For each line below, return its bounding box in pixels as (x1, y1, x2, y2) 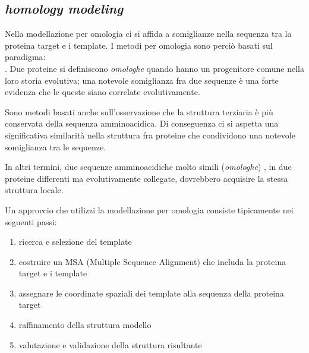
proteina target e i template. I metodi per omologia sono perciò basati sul (5, 39, 273, 51)
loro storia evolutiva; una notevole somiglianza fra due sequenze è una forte (5, 74, 279, 86)
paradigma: (5, 51, 46, 63)
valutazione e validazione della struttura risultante (18, 338, 202, 351)
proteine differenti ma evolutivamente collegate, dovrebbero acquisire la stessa (5, 172, 288, 184)
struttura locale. (5, 184, 64, 196)
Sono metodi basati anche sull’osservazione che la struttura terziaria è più (5, 105, 273, 118)
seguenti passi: (5, 215, 57, 228)
